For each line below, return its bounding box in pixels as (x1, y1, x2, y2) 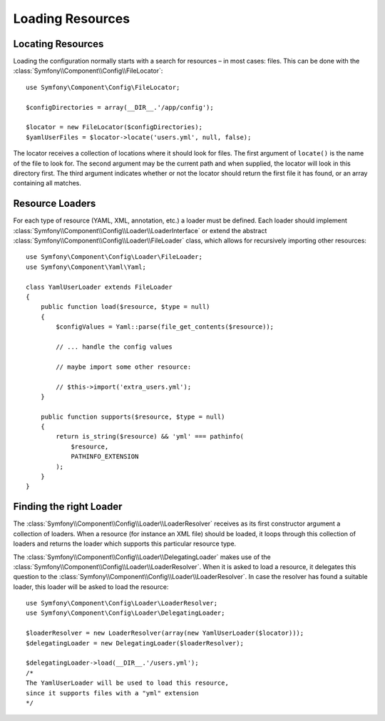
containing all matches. (13, 179, 82, 188)
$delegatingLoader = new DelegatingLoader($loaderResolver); (26, 639, 244, 647)
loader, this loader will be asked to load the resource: (13, 582, 169, 591)
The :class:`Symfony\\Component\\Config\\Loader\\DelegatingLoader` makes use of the (13, 553, 271, 561)
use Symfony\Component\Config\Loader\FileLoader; (26, 253, 203, 261)
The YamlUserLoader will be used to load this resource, (26, 679, 230, 687)
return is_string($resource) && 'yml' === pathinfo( (56, 432, 244, 441)
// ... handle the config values (56, 342, 173, 351)
